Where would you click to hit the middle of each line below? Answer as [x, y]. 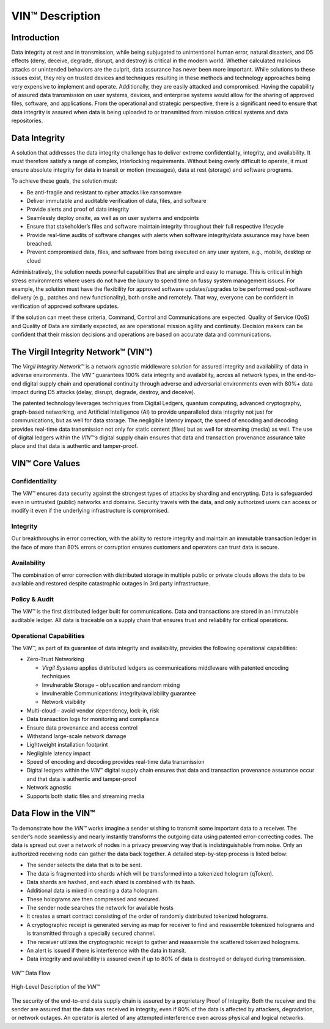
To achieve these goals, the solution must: [64, 181]
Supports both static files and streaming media [86, 796]
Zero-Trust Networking [56, 659]
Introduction [35, 38]
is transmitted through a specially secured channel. [91, 933]
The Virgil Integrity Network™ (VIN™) [82, 352]
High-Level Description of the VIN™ [56, 987]
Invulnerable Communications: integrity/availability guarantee [119, 693]
